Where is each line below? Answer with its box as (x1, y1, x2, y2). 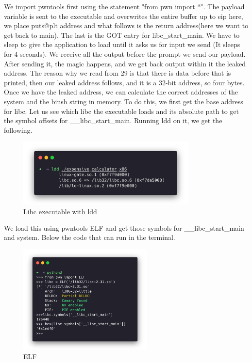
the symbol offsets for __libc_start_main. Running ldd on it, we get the (4, 115, 222, 126)
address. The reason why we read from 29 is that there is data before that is (4, 68, 231, 78)
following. (4, 125, 33, 135)
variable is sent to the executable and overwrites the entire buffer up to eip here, (4, 11, 243, 21)
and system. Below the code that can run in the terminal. (4, 232, 175, 242)
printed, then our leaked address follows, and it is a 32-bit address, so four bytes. (4, 77, 245, 87)
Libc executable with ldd (23, 206, 97, 217)
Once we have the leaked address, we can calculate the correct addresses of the (4, 87, 238, 97)
